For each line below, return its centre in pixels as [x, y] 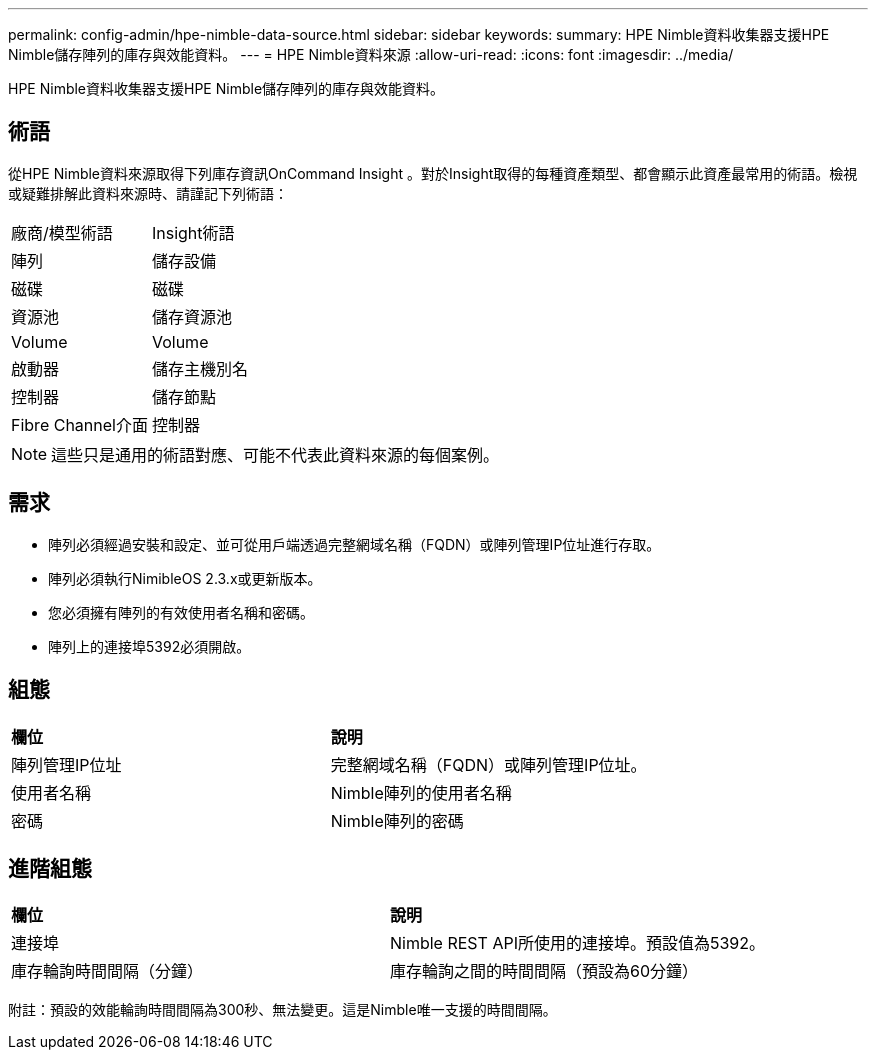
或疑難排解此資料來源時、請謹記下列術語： [148, 193]
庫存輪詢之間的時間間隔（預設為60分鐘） [544, 971]
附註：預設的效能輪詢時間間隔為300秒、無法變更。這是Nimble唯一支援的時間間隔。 [282, 1010]
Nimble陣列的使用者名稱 [421, 792]
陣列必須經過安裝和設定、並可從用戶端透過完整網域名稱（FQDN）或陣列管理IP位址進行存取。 [354, 544]
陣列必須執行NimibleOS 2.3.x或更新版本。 [185, 578]
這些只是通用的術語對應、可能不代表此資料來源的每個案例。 [275, 454]
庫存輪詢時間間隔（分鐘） [107, 971]
